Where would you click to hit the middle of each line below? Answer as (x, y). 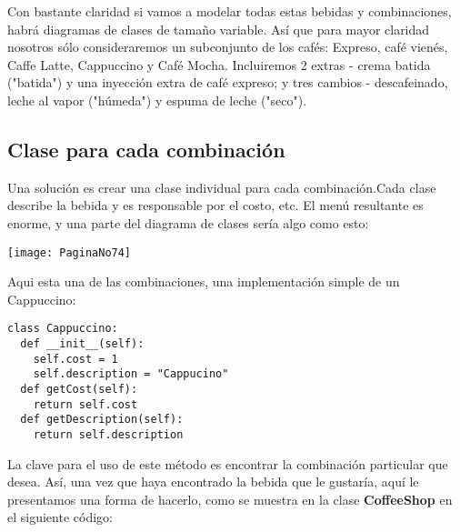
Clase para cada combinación (146, 149)
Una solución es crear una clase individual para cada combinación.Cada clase (222, 187)
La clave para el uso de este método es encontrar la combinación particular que (228, 463)
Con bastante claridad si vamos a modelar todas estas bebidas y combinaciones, (230, 11)
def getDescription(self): (102, 420)
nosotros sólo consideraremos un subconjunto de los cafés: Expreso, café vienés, (228, 47)
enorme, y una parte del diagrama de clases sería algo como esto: (188, 222)
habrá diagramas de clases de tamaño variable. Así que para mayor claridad (219, 29)
